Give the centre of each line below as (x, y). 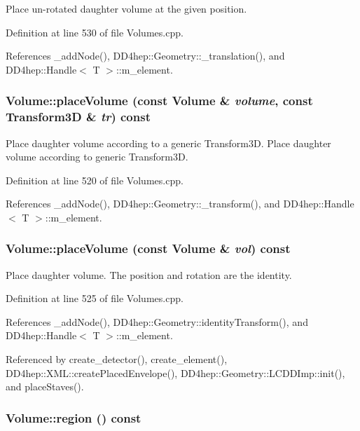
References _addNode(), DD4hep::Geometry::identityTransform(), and (157, 321)
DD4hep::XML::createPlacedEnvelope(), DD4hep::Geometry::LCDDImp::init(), (175, 372)
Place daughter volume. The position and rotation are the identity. (149, 274)
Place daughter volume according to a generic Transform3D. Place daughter (168, 143)
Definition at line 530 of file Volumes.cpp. (95, 32)
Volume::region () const (74, 417)
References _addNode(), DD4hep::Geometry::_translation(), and (145, 56)
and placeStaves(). (45, 386)
